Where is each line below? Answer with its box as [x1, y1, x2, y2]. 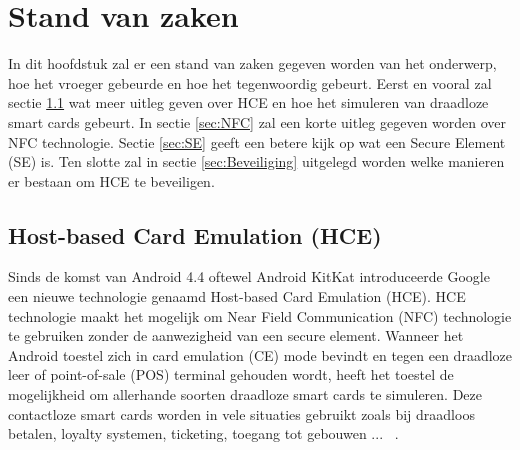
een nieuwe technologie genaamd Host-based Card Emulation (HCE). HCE [8, 286, 466, 307]
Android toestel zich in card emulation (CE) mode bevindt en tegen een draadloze [8, 344, 512, 365]
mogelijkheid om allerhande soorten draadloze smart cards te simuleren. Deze [8, 384, 482, 405]
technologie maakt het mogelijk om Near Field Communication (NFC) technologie [8, 305, 512, 326]
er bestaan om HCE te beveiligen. [8, 170, 215, 191]
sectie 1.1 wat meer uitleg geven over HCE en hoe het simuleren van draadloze [8, 92, 489, 113]
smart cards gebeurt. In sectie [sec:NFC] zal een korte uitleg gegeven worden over [8, 111, 507, 132]
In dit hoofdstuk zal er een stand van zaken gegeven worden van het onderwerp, [8, 53, 497, 74]
